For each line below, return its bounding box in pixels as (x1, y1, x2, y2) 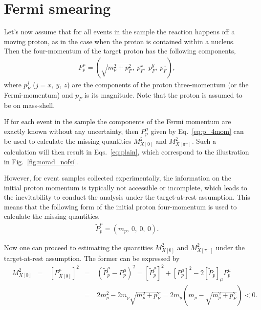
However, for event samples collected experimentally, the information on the (4, 173, 232, 183)
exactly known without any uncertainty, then (4, 126, 139, 136)
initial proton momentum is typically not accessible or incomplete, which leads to (4, 182, 247, 192)
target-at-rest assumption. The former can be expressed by (4, 253, 180, 263)
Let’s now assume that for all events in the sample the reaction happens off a (4, 26, 235, 37)
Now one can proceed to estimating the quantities (4, 242, 153, 252)
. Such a (192, 136, 217, 146)
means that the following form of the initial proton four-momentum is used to (4, 201, 237, 211)
